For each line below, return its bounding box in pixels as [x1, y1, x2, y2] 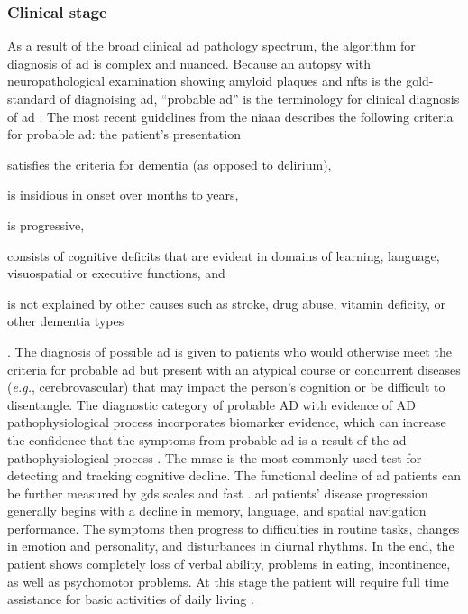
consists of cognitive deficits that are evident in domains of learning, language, [7, 246, 440, 265]
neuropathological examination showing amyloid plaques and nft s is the [7, 71, 402, 90]
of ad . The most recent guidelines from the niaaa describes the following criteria [7, 107, 454, 126]
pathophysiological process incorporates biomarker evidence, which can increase [7, 413, 446, 432]
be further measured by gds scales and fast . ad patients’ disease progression [7, 483, 428, 502]
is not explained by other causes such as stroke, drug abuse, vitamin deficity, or [7, 293, 446, 312]
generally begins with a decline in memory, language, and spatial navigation [7, 501, 427, 520]
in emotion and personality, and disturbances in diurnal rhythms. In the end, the [7, 536, 454, 555]
